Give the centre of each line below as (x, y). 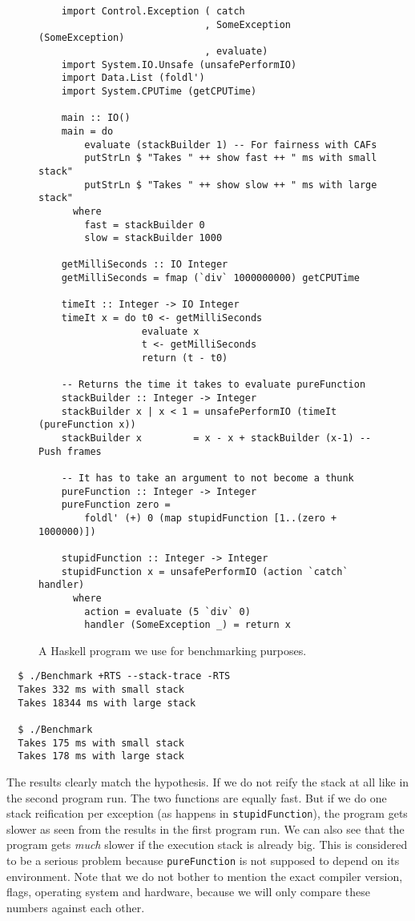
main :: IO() (96, 118)
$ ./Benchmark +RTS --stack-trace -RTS (124, 676)
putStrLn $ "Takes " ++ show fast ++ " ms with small (231, 158)
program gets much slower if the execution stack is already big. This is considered (207, 845)
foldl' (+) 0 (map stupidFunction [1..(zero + (211, 518)
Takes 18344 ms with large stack (107, 703)
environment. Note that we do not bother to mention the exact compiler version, (205, 876)
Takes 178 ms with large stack (101, 756)
